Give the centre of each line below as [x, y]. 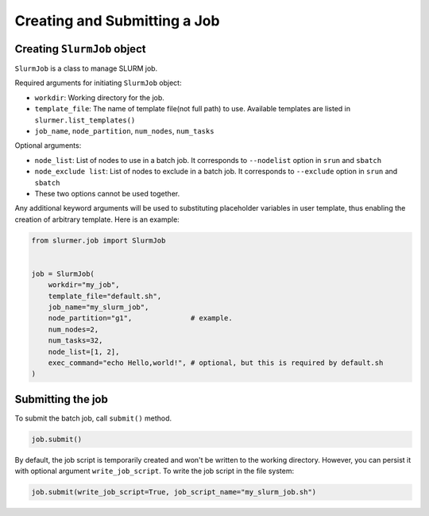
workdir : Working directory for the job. [99, 97]
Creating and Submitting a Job [117, 21]
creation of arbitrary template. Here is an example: [97, 219]
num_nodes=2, [73, 329]
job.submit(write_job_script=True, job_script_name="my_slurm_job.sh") [174, 492]
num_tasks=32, [75, 341]
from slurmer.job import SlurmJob [99, 240]
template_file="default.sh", [105, 296]
